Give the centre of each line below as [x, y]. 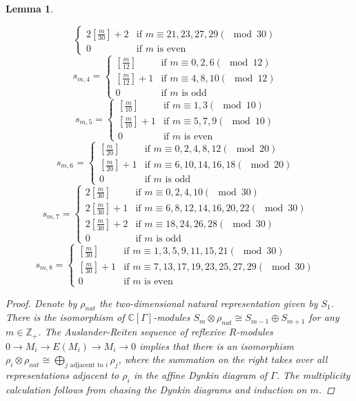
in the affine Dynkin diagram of [200, 375]
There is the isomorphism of [65, 317]
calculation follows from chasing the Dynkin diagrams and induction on [156, 389]
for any [324, 317]
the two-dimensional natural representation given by [208, 303]
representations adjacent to [62, 375]
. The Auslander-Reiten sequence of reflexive [132, 332]
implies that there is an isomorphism [217, 345]
